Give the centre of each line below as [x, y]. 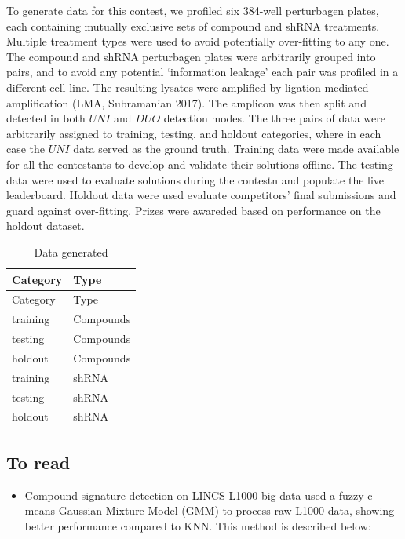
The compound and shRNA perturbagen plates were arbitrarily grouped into [191, 56]
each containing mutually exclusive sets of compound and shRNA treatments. [193, 25]
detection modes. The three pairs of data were [274, 118]
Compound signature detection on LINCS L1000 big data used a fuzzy [194, 495]
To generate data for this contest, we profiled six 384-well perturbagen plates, [193, 10]
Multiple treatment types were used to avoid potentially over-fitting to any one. [198, 41]
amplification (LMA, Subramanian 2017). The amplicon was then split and [186, 102]
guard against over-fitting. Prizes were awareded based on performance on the [193, 210]
